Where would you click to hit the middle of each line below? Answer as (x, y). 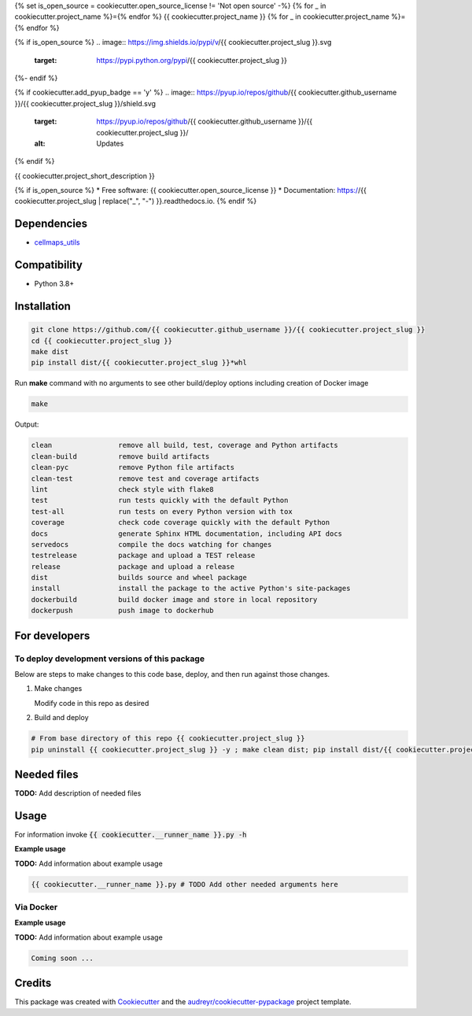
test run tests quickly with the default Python (160, 501)
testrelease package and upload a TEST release (143, 556)
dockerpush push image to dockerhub (122, 611)
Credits (33, 983)
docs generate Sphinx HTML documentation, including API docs (186, 534)
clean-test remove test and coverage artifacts (145, 478)
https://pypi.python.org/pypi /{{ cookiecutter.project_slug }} (192, 60)
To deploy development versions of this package (109, 659)
